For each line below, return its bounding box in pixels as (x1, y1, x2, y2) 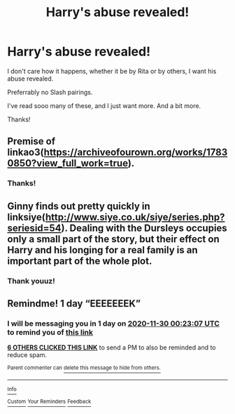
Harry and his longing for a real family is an (7, 243, 198, 256)
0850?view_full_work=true (7, 157, 128, 169)
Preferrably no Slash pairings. (7, 88, 93, 96)
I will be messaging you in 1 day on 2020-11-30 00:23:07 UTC (7, 319, 220, 328)
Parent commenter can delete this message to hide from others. (7, 364, 161, 372)
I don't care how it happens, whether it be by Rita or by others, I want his (7, 67, 217, 75)
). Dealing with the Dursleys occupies (61, 222, 227, 234)
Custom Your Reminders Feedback (7, 398, 92, 405)
